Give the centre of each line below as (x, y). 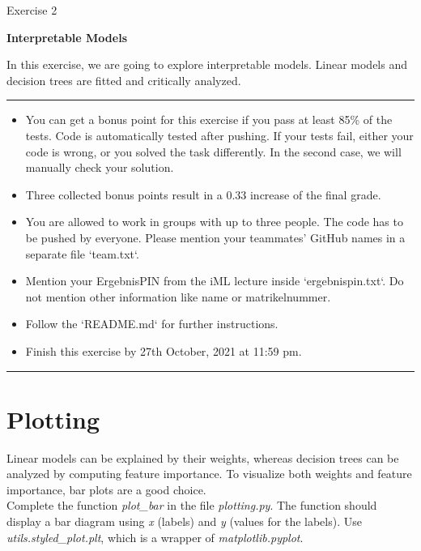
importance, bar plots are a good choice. (106, 489)
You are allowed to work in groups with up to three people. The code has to (214, 222)
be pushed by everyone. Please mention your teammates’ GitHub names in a (215, 237)
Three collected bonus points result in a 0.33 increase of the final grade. (203, 194)
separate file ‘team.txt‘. (82, 253)
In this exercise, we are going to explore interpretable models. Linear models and (207, 64)
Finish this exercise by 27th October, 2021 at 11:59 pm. (164, 350)
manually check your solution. (100, 167)
